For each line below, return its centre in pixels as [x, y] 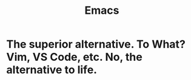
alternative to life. [52, 70]
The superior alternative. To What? [96, 44]
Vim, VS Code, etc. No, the [74, 57]
